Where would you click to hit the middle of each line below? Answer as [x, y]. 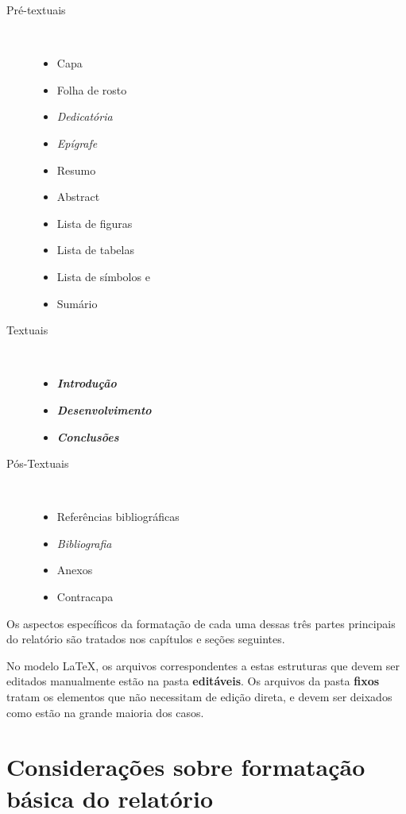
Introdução [87, 383]
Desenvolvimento [104, 409]
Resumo [76, 170]
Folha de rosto [92, 89]
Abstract [78, 197]
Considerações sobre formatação [186, 767]
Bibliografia [84, 543]
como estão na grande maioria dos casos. [105, 712]
